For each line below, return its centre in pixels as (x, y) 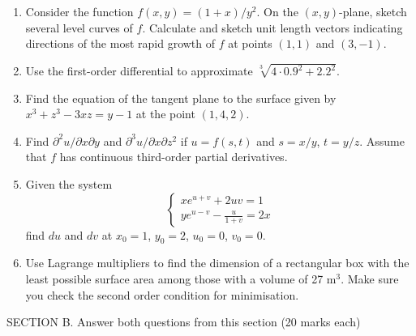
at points (250, 43)
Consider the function (79, 11)
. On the (277, 11)
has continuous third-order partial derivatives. (174, 157)
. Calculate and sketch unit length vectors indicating (272, 27)
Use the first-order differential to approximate (139, 71)
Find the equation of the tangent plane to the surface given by (181, 98)
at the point (165, 114)
